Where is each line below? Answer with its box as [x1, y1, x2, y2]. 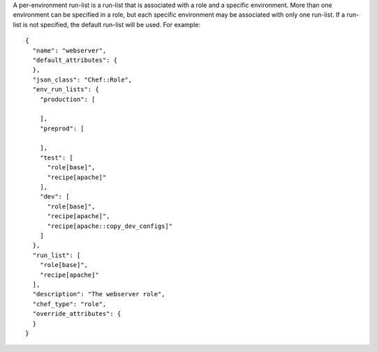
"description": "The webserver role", [32, 290, 165, 298]
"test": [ [39, 153, 73, 162]
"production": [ [39, 95, 96, 103]
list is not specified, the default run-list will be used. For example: [13, 20, 200, 29]
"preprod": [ [39, 124, 84, 132]
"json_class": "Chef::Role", [32, 75, 133, 84]
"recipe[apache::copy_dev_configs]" [47, 222, 173, 230]
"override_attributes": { [32, 310, 121, 318]
